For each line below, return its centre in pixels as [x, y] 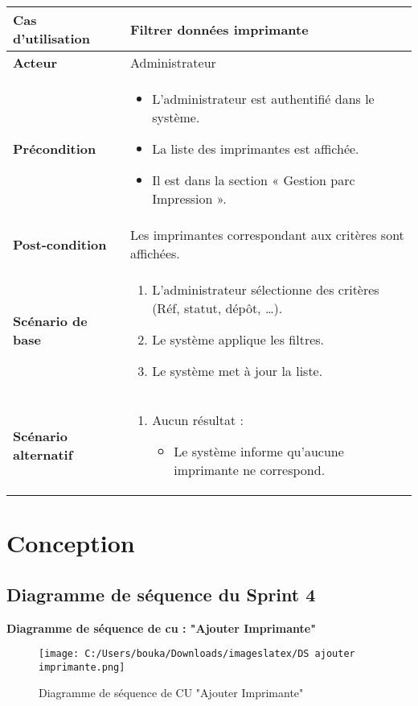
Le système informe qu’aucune [259, 451]
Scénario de [50, 321]
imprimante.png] [82, 667]
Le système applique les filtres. [238, 339]
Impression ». [189, 198]
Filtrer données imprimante [219, 29]
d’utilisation [51, 38]
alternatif [43, 454]
